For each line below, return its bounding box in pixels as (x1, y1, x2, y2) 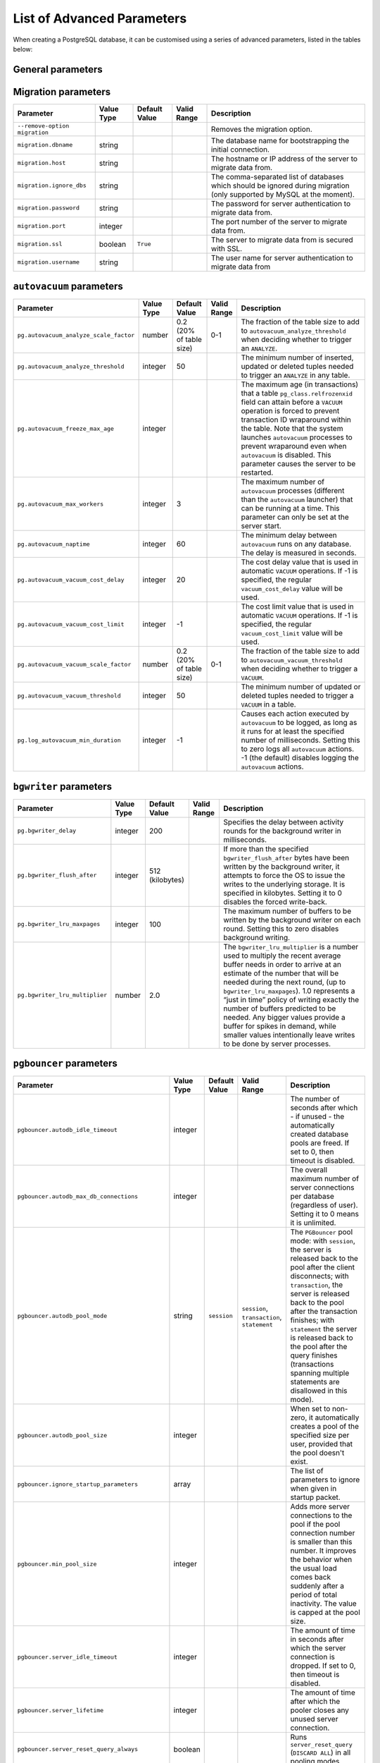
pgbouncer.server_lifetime (17, 1707, 104, 1714)
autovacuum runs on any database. (241, 539, 352, 549)
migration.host (17, 159, 66, 167)
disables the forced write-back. (223, 896, 327, 906)
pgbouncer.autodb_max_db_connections (17, 1192, 139, 1200)
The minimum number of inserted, (241, 353, 354, 362)
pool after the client (290, 1262, 355, 1272)
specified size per (290, 1430, 350, 1440)
